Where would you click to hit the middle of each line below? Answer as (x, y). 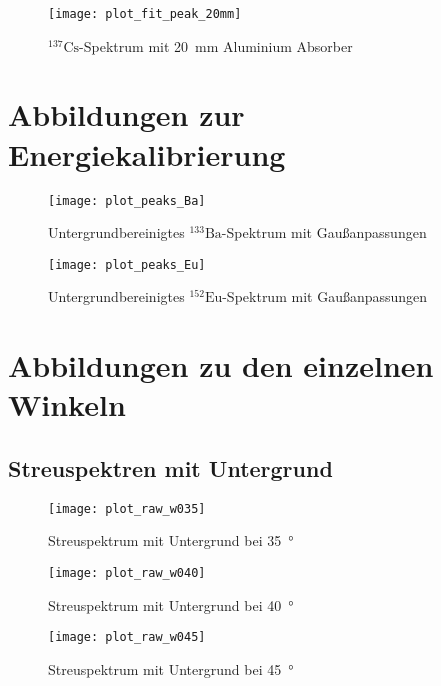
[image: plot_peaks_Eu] (127, 264)
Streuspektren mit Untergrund (170, 468)
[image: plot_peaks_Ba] (127, 200)
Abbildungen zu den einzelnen (221, 365)
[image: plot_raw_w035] (127, 508)
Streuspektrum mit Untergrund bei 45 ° (171, 668)
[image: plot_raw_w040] (127, 573)
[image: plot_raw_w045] (127, 637)
